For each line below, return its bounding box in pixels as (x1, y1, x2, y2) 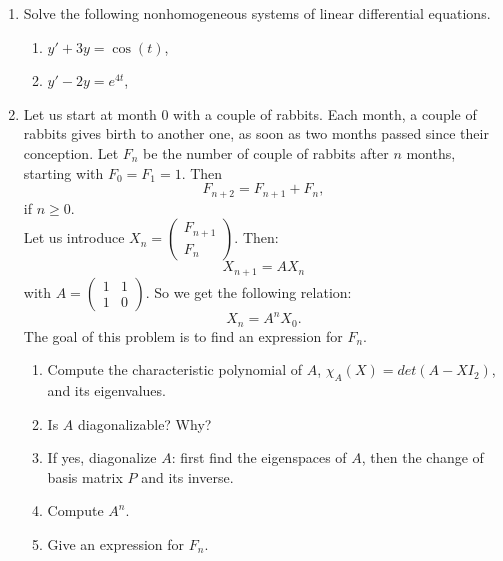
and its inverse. (141, 466, 234, 487)
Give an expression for (47, 533, 185, 554)
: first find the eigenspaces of (171, 447, 347, 468)
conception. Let (23, 142, 119, 163)
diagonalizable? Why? (77, 413, 212, 434)
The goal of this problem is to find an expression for (23, 325, 343, 346)
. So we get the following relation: (145, 281, 352, 302)
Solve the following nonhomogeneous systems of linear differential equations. (23, 3, 491, 23)
